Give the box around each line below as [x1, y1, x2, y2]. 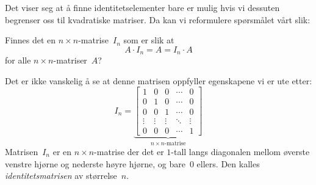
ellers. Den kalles [196, 157, 260, 170]
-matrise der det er [94, 145, 164, 158]
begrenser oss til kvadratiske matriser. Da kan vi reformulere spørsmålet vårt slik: [5, 13, 311, 26]
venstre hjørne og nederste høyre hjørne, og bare [5, 157, 185, 170]
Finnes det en [5, 34, 56, 46]
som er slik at [123, 34, 174, 46]
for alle [5, 54, 31, 67]
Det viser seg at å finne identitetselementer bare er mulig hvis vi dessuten [5, 1, 280, 13]
